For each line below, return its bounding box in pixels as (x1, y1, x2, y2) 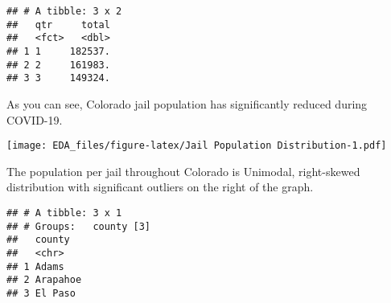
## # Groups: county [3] (6, 220, 150, 232)
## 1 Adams (6, 260, 64, 272)
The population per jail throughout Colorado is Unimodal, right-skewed (6, 162, 360, 179)
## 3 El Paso (6, 287, 76, 299)
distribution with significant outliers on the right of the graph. (6, 178, 314, 195)
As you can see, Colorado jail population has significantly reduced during (6, 95, 368, 112)
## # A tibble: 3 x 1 (6, 207, 122, 219)
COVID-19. (6, 111, 63, 128)
